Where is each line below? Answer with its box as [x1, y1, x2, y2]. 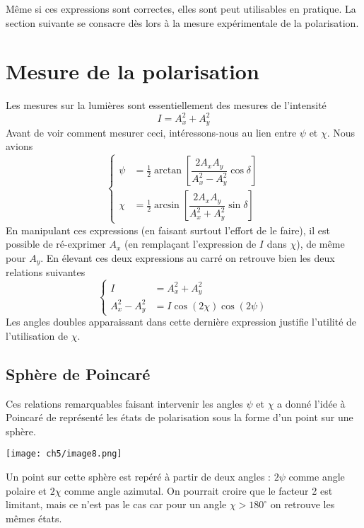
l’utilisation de [6, 328, 68, 343]
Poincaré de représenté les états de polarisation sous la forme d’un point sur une [6, 410, 353, 425]
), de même [296, 236, 345, 251]
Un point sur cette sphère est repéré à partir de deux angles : [6, 469, 271, 484]
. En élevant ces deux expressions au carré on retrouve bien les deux [40, 250, 335, 265]
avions [6, 139, 33, 154]
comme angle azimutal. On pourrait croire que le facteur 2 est [64, 483, 333, 498]
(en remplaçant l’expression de [124, 236, 257, 251]
